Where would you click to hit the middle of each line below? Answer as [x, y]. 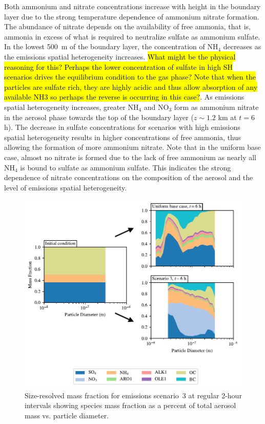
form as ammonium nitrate [216, 107]
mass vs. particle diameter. [67, 415]
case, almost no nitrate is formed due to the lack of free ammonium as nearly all [130, 157]
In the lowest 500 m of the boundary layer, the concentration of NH [111, 46]
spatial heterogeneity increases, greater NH [72, 107]
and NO [156, 107]
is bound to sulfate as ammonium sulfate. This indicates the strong [126, 167]
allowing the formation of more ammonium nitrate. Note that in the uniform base [132, 147]
